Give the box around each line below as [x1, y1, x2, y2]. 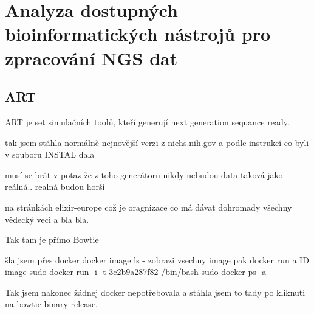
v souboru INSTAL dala [5, 148, 95, 161]
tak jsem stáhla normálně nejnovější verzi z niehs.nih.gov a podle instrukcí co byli [5, 136, 309, 148]
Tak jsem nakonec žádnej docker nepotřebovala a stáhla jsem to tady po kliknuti [5, 285, 305, 298]
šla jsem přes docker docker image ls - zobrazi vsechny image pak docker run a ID [5, 253, 309, 266]
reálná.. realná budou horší [5, 180, 105, 193]
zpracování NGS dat [5, 45, 178, 70]
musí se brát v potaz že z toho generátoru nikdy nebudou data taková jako [5, 168, 283, 181]
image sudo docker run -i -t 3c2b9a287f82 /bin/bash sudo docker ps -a [5, 265, 267, 278]
